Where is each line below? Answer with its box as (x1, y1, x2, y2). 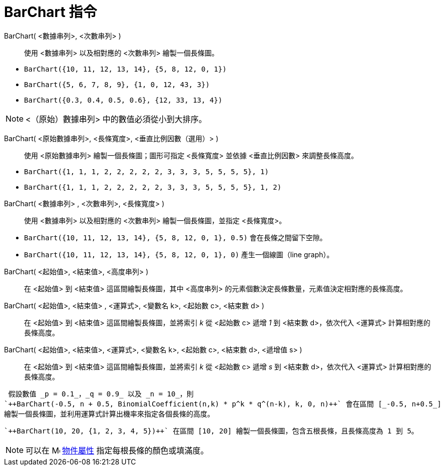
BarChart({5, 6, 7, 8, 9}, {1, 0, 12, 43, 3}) (24, 80, 210, 89)
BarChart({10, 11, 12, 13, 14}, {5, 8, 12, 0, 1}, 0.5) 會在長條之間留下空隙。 (24, 233, 327, 242)
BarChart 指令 (4, 4, 97, 21)
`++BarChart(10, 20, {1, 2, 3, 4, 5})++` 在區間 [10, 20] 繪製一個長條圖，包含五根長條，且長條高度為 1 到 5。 (4, 426, 418, 435)
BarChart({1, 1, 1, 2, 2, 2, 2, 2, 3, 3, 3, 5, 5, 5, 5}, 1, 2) (24, 183, 282, 191)
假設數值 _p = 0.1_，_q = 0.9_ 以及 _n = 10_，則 (8, 389, 194, 398)
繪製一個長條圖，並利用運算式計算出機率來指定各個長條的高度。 (4, 409, 214, 418)
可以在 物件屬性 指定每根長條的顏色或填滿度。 (26, 445, 209, 455)
